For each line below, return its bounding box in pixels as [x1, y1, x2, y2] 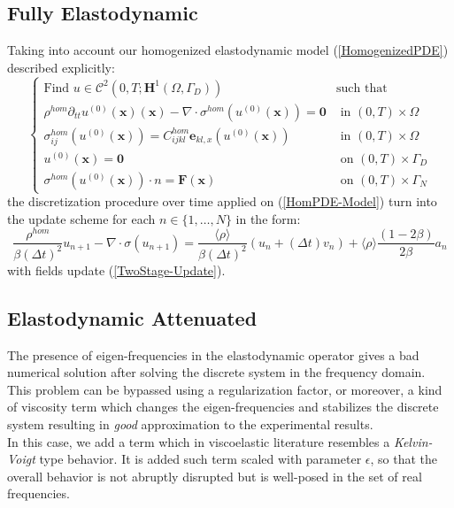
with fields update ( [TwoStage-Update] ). [7, 260, 226, 279]
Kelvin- [393, 432, 433, 450]
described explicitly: [7, 58, 115, 76]
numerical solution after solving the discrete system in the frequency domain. [7, 363, 426, 381]
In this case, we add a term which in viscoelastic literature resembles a [7, 432, 390, 450]
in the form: [235, 209, 301, 227]
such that [336, 81, 388, 95]
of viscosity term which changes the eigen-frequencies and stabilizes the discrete [7, 397, 439, 416]
